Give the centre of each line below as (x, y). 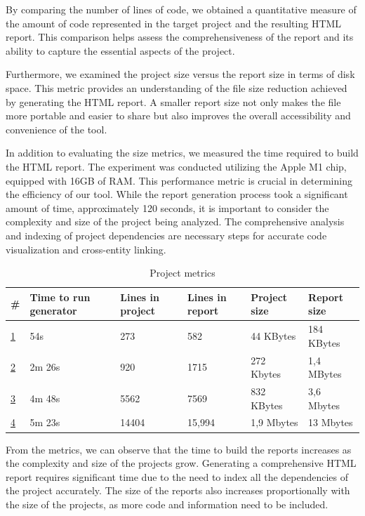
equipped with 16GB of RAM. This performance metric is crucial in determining (179, 180)
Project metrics (182, 273)
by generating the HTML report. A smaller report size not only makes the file (173, 101)
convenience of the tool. (57, 129)
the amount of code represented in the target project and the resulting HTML (174, 23)
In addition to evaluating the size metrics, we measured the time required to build (182, 153)
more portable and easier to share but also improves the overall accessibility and (178, 115)
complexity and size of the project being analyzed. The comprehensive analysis (175, 221)
